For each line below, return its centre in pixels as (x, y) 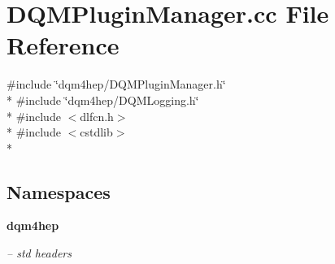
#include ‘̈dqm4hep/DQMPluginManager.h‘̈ (116, 84)
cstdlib (96, 132)
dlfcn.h (97, 116)
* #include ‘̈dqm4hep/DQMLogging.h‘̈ (103, 100)
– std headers (39, 253)
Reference (63, 45)
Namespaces (59, 191)
